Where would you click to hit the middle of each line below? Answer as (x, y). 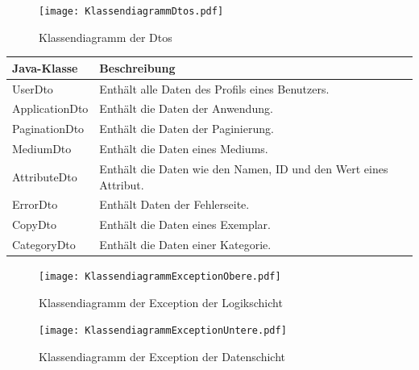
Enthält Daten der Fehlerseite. (174, 204)
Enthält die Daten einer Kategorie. (185, 245)
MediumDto (42, 149)
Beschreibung (137, 67)
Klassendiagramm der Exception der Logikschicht (161, 302)
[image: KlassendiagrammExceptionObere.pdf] (160, 277)
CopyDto (35, 224)
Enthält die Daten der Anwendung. (186, 108)
